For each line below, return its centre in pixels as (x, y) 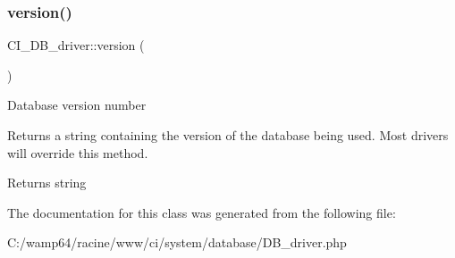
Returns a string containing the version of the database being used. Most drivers (228, 135)
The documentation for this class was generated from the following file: (202, 212)
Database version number (77, 105)
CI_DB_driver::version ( (76, 45)
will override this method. (78, 152)
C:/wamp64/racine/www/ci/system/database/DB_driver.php (177, 242)
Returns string (47, 183)
